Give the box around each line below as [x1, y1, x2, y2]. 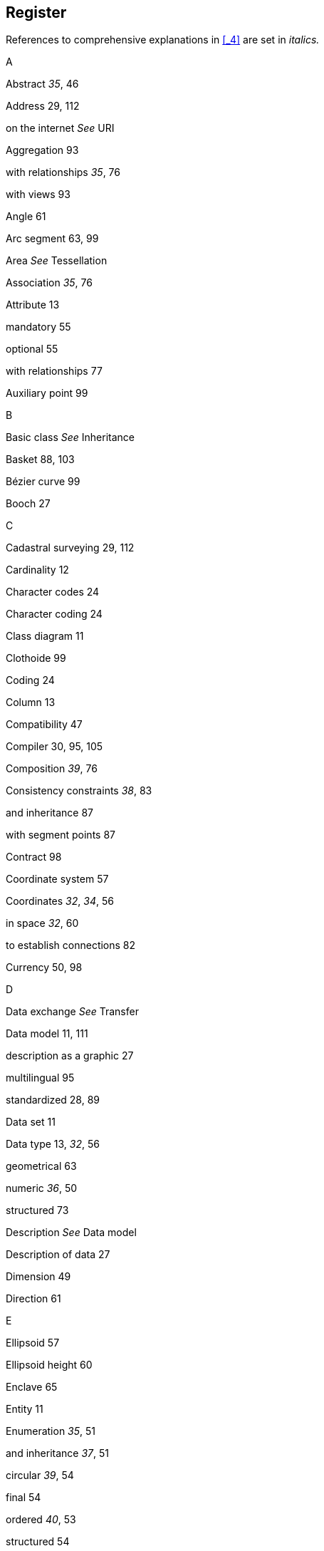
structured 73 [6, 1204, 69, 1217]
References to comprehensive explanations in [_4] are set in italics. [6, 33, 320, 46]
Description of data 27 [6, 1248, 110, 1261]
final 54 [6, 1491, 41, 1504]
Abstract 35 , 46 [6, 78, 79, 90]
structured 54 [6, 1535, 70, 1548]
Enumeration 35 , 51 [6, 1425, 96, 1438]
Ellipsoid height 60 [6, 1359, 93, 1371]
